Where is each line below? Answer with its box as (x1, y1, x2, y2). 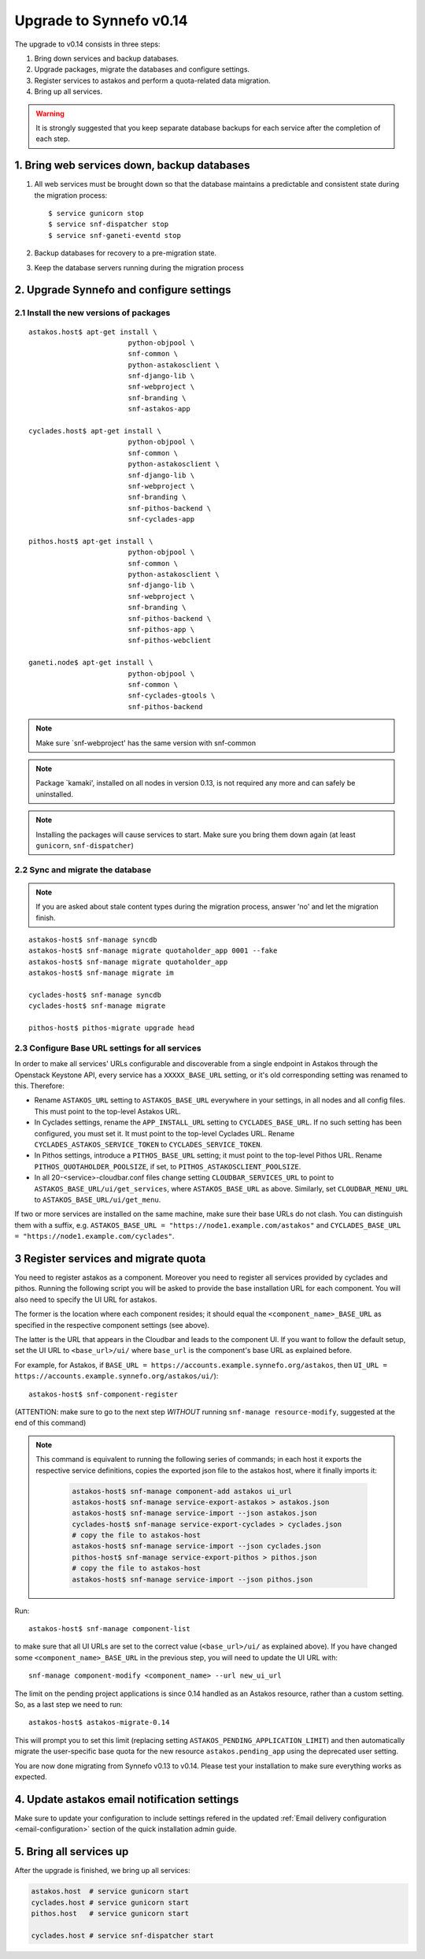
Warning (35, 109, 65, 118)
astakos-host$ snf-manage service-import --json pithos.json (72, 1574, 313, 1584)
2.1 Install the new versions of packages (14, 307, 171, 318)
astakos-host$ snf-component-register (28, 1389, 179, 1399)
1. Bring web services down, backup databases (14, 158, 250, 173)
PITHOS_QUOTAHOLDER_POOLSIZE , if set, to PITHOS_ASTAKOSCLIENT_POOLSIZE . (34, 1162, 301, 1171)
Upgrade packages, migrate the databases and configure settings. (34, 65, 250, 74)
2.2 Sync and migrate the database (14, 864, 152, 875)
